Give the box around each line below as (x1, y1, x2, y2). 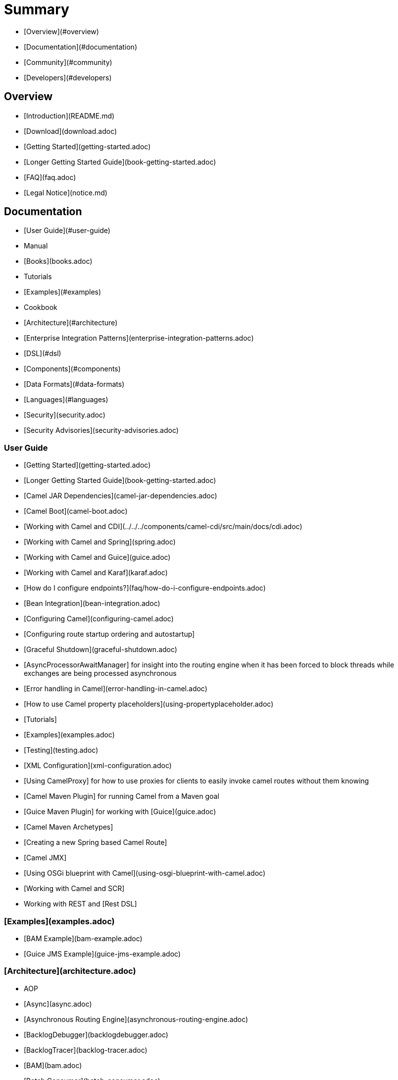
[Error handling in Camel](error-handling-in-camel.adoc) (24, 684, 207, 693)
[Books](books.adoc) (24, 257, 93, 266)
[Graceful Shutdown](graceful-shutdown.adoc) (24, 645, 177, 654)
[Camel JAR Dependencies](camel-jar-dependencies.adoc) (24, 491, 217, 500)
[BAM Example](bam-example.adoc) (24, 934, 143, 943)
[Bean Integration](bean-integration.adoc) (24, 599, 160, 608)
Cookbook (24, 303, 57, 312)
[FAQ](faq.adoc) (24, 173, 76, 181)
